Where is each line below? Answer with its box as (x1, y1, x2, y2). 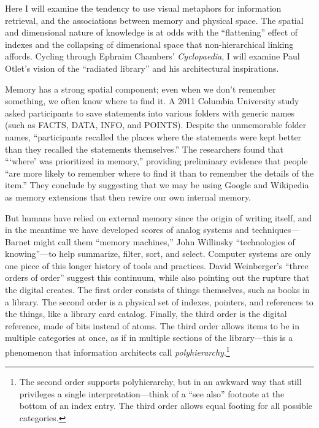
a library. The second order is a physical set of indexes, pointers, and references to (5, 295, 313, 308)
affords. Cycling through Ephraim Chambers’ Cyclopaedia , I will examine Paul (5, 50, 300, 63)
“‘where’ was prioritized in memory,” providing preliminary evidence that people (5, 155, 308, 167)
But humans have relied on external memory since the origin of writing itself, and (5, 211, 312, 224)
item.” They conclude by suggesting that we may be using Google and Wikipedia (5, 178, 309, 191)
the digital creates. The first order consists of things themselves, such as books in (5, 283, 310, 296)
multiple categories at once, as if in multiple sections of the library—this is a (5, 331, 293, 344)
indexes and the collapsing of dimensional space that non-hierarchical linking (5, 37, 294, 50)
